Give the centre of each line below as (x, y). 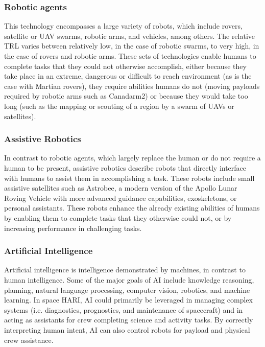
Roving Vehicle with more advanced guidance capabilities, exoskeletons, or (121, 198)
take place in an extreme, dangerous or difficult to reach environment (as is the (128, 76)
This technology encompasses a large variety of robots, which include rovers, (123, 26)
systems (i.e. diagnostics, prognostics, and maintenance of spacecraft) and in (124, 309)
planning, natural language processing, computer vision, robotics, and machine (127, 290)
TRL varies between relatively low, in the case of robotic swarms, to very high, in (132, 46)
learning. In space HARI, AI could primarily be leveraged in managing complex (128, 300)
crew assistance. (29, 340)
